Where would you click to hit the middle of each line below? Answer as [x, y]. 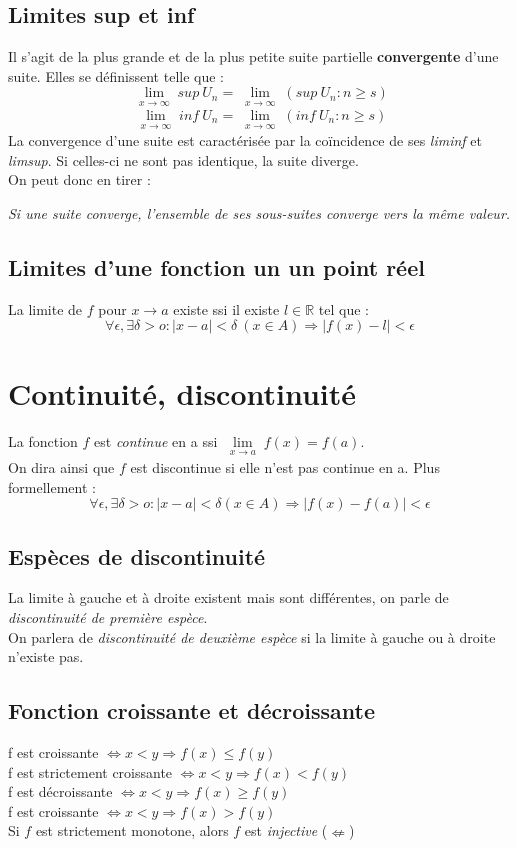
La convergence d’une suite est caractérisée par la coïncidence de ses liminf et [245, 140]
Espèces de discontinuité [137, 555]
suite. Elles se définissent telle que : [116, 75]
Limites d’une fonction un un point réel [216, 267]
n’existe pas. [46, 656]
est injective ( [286, 830]
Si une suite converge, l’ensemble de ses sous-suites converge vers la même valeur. [259, 213]
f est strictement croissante [90, 771]
